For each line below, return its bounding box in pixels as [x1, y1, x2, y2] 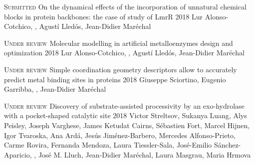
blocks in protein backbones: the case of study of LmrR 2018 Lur [4, 11, 203, 21]
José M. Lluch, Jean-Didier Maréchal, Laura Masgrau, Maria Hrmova [38, 149, 251, 160]
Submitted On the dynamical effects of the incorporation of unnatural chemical [4, 1, 247, 11]
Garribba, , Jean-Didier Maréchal [4, 84, 106, 94]
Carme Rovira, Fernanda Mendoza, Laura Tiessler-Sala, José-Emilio [4, 140, 212, 150]
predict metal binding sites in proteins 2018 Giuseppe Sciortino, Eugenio [4, 74, 226, 84]
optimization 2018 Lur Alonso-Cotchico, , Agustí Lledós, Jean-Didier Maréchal [4, 47, 245, 58]
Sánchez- [214, 140, 241, 150]
